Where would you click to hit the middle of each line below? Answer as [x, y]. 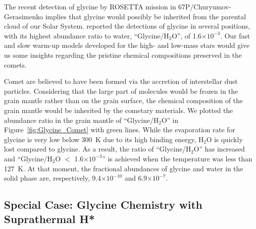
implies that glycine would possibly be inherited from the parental [146, 16]
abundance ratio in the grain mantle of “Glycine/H [81, 120]
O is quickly [225, 139]
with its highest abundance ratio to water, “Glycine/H [87, 35]
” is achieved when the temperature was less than [177, 158]
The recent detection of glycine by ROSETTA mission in [90, 6]
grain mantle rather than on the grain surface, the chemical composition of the [124, 100]
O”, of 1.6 [186, 35]
